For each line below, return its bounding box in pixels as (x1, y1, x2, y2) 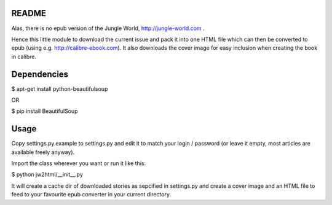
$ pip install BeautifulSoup (11, 107, 78, 115)
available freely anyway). (11, 148, 75, 156)
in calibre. (11, 53, 37, 60)
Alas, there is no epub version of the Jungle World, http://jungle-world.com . (11, 25, 205, 32)
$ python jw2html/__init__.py (11, 171, 83, 178)
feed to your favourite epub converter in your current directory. (11, 191, 172, 198)
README (11, 8, 46, 18)
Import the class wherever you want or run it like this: (11, 160, 146, 167)
